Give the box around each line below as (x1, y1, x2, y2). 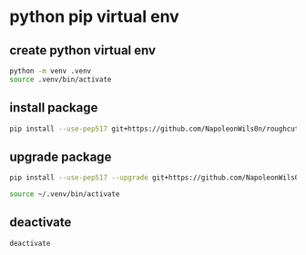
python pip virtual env (9, 6, 179, 27)
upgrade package (9, 149, 112, 164)
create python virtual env (9, 43, 157, 58)
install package (9, 100, 98, 115)
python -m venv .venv (9, 66, 92, 75)
